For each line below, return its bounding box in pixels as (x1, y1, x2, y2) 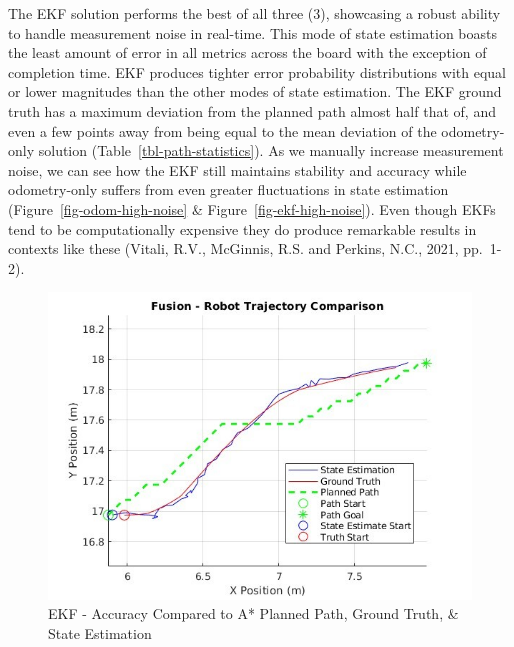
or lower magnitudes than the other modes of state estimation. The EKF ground (8, 81, 502, 102)
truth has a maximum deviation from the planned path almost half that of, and (8, 100, 496, 121)
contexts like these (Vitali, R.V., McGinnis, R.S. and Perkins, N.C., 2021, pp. (8, 238, 483, 259)
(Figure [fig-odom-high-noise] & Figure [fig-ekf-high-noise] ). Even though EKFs (8, 198, 496, 219)
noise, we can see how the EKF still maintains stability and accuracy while (8, 159, 467, 180)
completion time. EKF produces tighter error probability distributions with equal (8, 61, 506, 82)
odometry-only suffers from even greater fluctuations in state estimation (8, 179, 449, 200)
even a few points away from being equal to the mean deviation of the (8, 120, 437, 141)
